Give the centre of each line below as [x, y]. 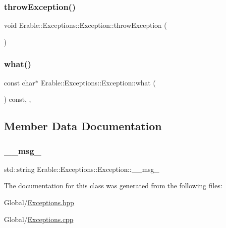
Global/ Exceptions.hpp [39, 202]
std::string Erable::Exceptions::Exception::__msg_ [82, 169]
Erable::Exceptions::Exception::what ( [98, 82]
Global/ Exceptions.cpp [39, 219]
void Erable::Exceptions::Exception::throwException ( [85, 25]
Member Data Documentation [83, 126]
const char [20, 82]
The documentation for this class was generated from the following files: [113, 186]
